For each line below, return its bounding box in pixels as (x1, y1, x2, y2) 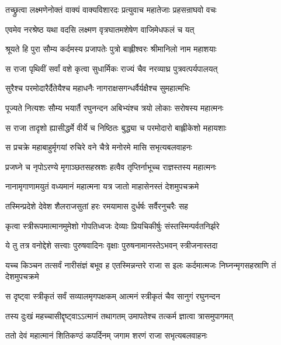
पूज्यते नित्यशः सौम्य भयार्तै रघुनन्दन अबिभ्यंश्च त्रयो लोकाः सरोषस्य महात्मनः (5, 101, 224, 113)
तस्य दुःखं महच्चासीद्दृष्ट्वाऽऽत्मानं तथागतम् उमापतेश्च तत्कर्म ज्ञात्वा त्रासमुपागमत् (5, 309, 233, 322)
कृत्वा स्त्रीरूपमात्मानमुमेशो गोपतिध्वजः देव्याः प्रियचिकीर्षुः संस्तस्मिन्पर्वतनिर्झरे (5, 219, 220, 232)
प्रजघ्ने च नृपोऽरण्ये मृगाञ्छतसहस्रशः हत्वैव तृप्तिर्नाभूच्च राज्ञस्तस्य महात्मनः (5, 160, 217, 172)
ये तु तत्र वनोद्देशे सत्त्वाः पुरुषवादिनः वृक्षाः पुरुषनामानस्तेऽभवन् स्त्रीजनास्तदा (5, 239, 218, 251)
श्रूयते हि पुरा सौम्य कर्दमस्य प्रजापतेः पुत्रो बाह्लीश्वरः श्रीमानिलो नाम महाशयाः (5, 43, 217, 55)
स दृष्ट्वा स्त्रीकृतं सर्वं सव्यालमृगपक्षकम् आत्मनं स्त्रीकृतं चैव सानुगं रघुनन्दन (5, 289, 220, 302)
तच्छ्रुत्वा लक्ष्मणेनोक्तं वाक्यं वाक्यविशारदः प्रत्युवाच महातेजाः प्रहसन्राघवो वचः (5, 4, 217, 15)
